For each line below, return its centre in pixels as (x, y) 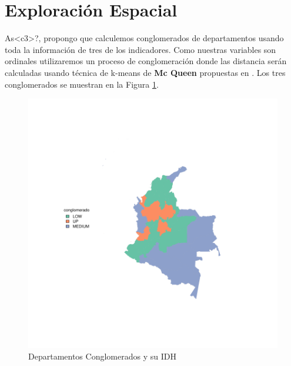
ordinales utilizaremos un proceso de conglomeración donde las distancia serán (146, 61)
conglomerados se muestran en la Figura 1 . (82, 84)
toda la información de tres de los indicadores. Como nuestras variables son (141, 49)
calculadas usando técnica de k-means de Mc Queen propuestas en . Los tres (145, 72)
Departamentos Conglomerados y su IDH (102, 356)
